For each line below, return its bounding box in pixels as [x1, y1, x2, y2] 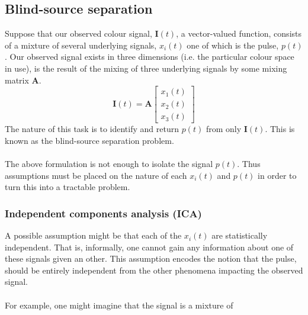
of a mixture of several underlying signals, [5, 38, 157, 51]
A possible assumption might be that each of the [5, 229, 182, 242]
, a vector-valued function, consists [176, 27, 302, 40]
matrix [5, 73, 29, 86]
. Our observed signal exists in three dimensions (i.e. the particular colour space [5, 50, 294, 63]
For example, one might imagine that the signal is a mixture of [5, 298, 233, 311]
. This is [265, 123, 295, 135]
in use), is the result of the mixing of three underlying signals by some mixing [5, 62, 287, 74]
